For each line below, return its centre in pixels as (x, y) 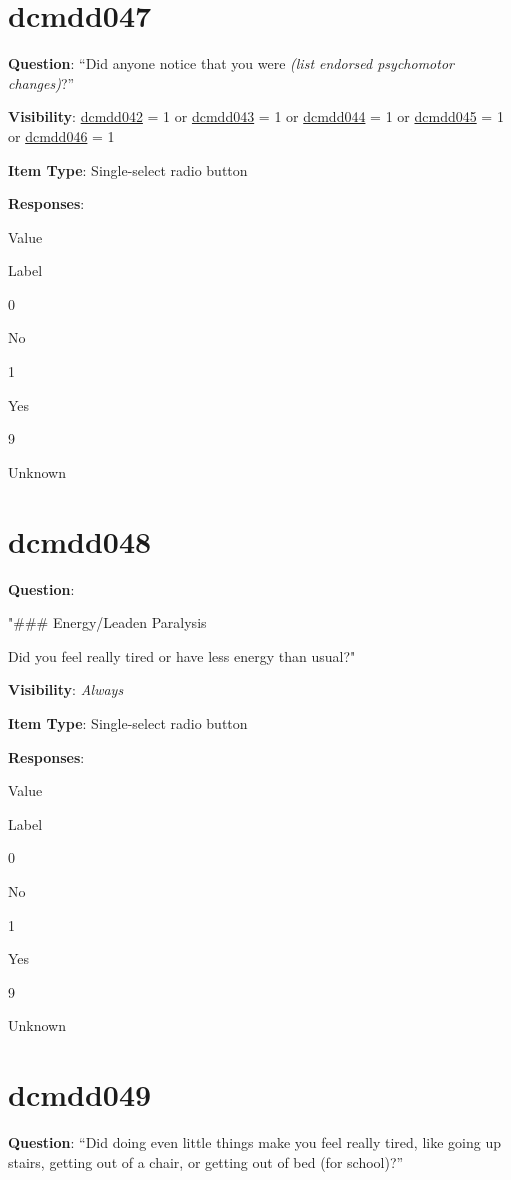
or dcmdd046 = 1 (61, 135)
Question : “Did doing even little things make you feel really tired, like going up (254, 1142)
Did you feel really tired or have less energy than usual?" (182, 655)
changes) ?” (41, 82)
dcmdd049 (80, 1094)
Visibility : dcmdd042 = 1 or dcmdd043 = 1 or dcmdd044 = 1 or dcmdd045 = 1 (256, 116)
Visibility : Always (66, 689)
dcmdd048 (80, 540)
